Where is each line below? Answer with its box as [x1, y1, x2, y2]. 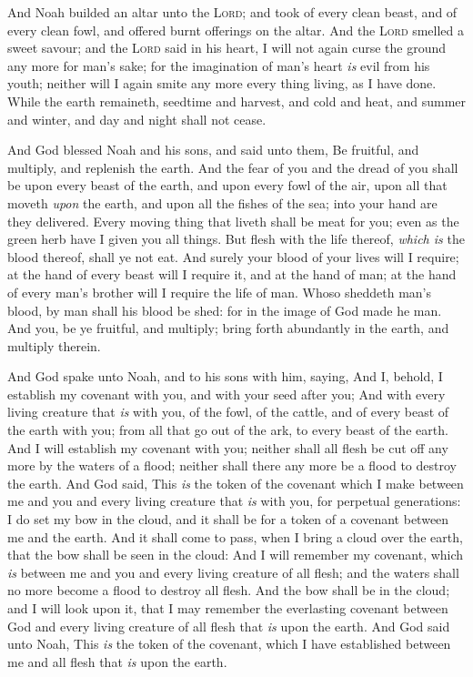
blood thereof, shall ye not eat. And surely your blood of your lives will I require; [7, 247, 459, 266]
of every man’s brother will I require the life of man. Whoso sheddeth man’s [7, 282, 432, 301]
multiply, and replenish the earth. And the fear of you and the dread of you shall [7, 157, 458, 177]
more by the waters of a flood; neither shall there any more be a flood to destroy [7, 456, 457, 475]
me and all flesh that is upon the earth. [7, 652, 227, 671]
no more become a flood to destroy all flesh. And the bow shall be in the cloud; [7, 581, 450, 600]
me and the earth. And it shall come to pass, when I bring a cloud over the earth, [7, 527, 463, 546]
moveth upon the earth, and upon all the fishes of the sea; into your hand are [7, 193, 438, 212]
